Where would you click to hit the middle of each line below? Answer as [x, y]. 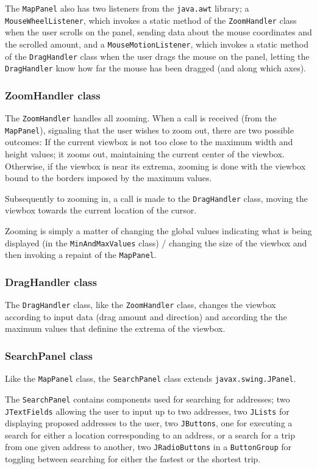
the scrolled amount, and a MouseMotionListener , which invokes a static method [157, 44]
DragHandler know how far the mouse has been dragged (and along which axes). [155, 68]
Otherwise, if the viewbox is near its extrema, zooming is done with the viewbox [155, 166]
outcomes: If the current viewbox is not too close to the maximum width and [149, 142]
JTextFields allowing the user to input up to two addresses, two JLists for [147, 411]
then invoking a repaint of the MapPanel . [81, 255]
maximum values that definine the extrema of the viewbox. [115, 328]
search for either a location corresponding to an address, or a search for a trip [150, 435]
